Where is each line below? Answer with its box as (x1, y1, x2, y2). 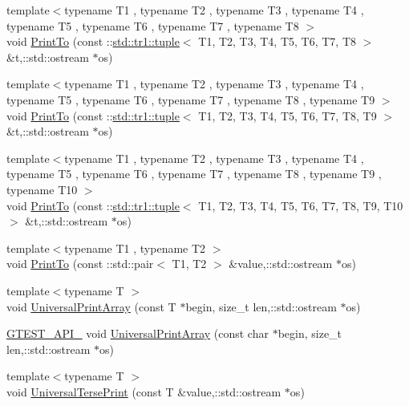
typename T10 (6, 181, 78, 197)
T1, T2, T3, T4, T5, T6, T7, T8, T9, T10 (198, 197, 403, 213)
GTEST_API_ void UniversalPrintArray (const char (6, 325, 269, 342)
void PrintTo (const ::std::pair (6, 255, 154, 272)
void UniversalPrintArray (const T (6, 298, 176, 315)
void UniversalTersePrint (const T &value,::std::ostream (6, 383, 281, 400)
